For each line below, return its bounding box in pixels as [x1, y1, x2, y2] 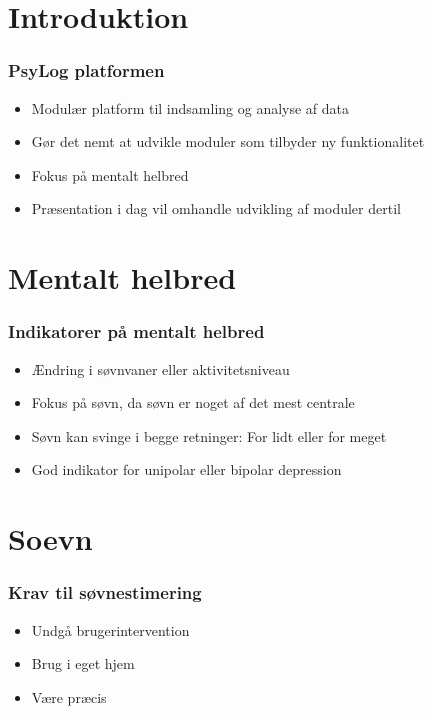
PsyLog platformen [8, 58, 165, 83]
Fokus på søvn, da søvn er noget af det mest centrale [31, 392, 355, 413]
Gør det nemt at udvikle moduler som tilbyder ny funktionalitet [31, 131, 425, 152]
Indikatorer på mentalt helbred [8, 319, 265, 344]
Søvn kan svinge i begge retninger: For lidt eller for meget [31, 425, 387, 446]
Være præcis [31, 686, 107, 707]
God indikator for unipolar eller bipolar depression [31, 459, 342, 480]
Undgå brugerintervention [31, 619, 190, 640]
